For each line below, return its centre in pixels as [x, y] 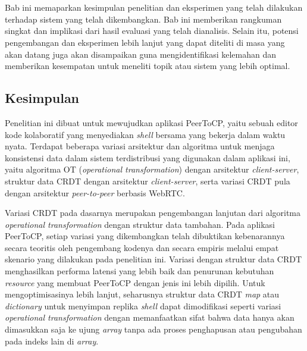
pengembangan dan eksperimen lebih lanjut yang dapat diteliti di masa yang [145, 42]
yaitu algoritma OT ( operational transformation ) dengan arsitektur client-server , [152, 169]
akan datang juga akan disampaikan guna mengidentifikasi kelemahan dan [140, 54]
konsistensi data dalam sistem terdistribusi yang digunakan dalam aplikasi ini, [148, 157]
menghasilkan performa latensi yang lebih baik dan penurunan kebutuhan [140, 271]
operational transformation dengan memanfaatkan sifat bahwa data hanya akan [150, 317]
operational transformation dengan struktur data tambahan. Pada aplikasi [140, 224]
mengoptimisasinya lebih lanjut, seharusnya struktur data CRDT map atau [142, 294]
